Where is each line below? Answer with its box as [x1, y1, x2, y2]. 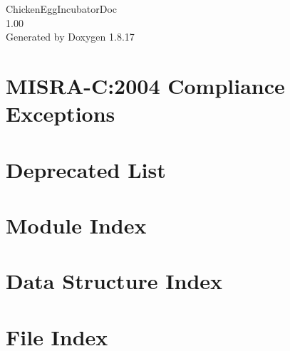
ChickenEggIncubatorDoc [6, 1, 118, 16]
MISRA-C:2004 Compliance [6, 70, 285, 100]
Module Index [6, 210, 147, 239]
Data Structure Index [6, 266, 223, 295]
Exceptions [6, 99, 115, 128]
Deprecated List [6, 154, 166, 184]
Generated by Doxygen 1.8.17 [6, 29, 135, 44]
